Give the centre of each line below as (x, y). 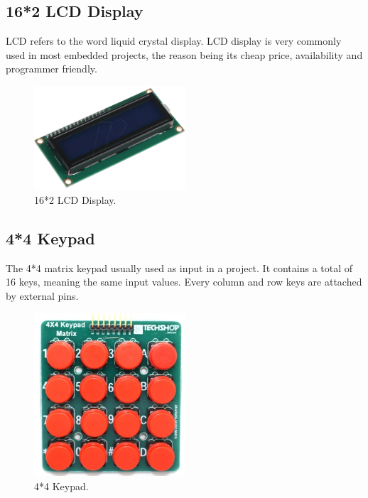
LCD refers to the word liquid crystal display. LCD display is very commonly (174, 41)
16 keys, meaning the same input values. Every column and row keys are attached (184, 282)
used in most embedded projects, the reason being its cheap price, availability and (184, 54)
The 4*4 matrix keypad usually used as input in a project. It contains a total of (179, 267)
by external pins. (42, 296)
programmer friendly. (52, 69)
